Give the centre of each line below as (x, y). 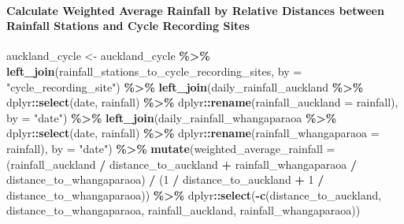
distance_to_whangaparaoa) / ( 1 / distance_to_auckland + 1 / (165, 179)
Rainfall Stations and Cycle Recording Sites (128, 26)
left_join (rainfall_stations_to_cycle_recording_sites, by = (154, 71)
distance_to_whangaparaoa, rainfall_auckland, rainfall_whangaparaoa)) (183, 210)
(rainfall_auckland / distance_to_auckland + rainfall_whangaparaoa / (182, 164)
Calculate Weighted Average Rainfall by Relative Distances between (195, 10)
